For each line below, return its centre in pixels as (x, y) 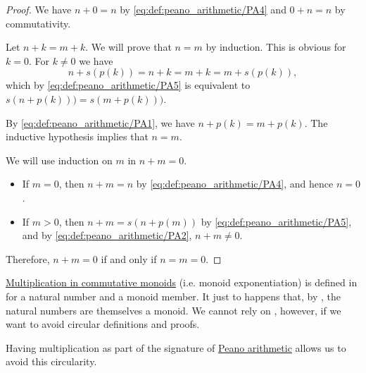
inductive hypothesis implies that (77, 136)
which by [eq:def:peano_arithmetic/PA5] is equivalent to (128, 85)
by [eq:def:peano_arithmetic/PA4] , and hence (235, 184)
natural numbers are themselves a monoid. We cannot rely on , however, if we (173, 310)
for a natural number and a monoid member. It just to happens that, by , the (173, 296)
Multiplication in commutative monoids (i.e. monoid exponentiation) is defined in (182, 282)
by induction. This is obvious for (276, 47)
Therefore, (28, 258)
